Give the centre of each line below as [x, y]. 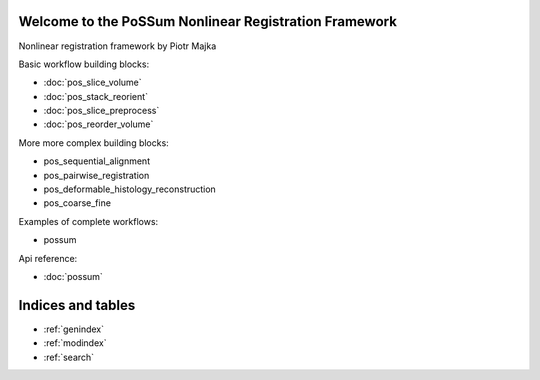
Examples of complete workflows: [88, 221]
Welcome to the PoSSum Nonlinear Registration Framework [207, 21]
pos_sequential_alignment [96, 161]
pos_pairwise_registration [96, 175]
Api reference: [48, 258]
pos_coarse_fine [77, 203]
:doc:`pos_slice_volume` [92, 82]
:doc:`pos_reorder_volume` [98, 124]
